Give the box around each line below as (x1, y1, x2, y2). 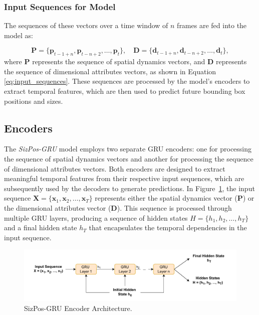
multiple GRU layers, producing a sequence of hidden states (4, 212, 188, 223)
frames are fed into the (177, 20, 247, 31)
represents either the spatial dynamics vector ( (95, 193, 237, 203)
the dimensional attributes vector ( (4, 202, 111, 213)
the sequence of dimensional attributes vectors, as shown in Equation (4, 66, 216, 76)
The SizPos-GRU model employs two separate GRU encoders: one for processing (4, 143, 252, 154)
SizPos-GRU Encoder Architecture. (24, 303, 132, 313)
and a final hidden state (4, 222, 77, 233)
